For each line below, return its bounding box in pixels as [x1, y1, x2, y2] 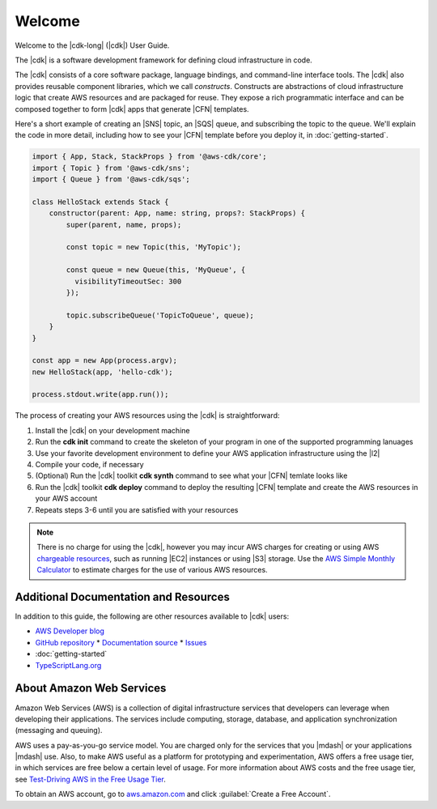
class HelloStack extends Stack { [32, 197, 169, 207]
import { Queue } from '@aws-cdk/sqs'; [32, 175, 190, 184]
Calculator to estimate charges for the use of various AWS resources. [36, 565, 268, 575]
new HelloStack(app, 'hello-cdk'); [32, 367, 173, 377]
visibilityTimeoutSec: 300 [74, 276, 182, 286]
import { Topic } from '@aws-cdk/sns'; [32, 163, 190, 172]
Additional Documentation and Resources [15, 590, 230, 603]
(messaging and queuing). [15, 726, 103, 735]
